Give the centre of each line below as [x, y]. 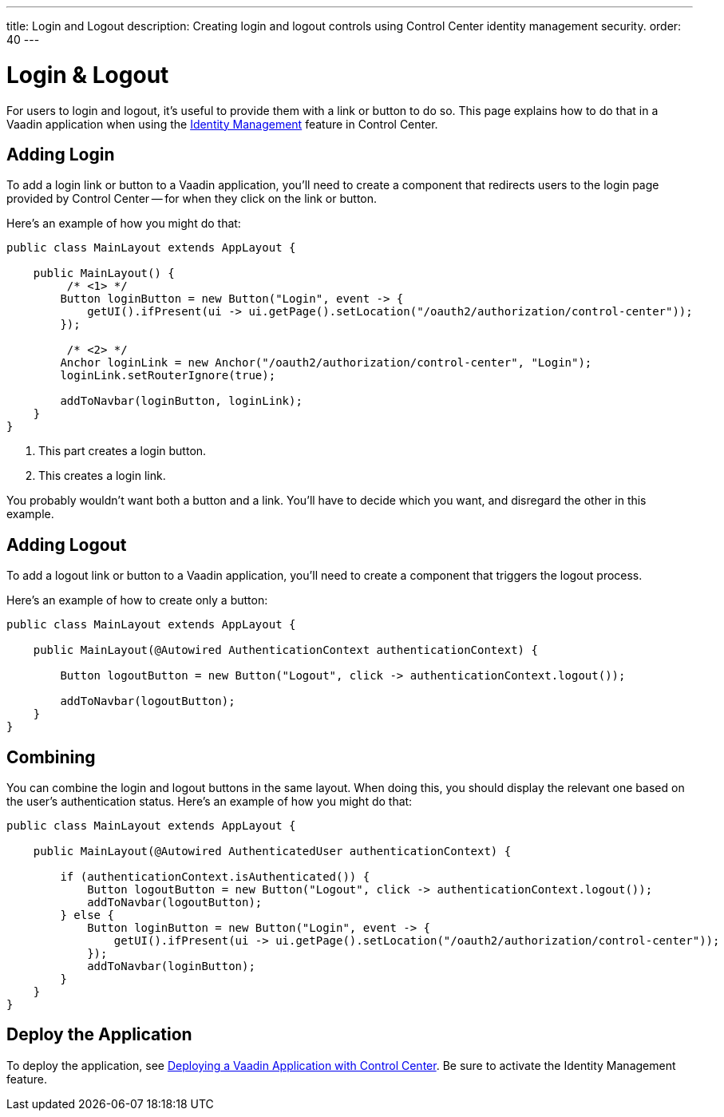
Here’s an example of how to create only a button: [137, 600]
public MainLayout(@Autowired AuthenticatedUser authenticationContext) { [272, 852]
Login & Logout [88, 75]
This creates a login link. [102, 476]
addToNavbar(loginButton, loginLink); [181, 401]
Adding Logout [67, 545]
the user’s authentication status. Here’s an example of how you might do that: [210, 802]
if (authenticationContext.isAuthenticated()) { [215, 877]
